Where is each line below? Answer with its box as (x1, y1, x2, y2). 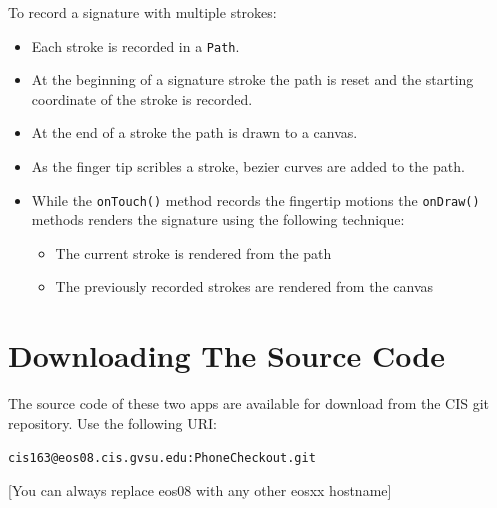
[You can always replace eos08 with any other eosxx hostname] (8, 480, 392, 501)
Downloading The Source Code (8, 335, 445, 376)
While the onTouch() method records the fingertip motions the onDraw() (31, 189, 480, 210)
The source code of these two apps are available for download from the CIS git (8, 393, 490, 414)
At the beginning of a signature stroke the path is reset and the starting (31, 69, 474, 90)
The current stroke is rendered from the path (55, 242, 332, 263)
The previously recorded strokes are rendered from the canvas (55, 276, 434, 297)
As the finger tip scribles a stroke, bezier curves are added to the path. (31, 156, 465, 177)
